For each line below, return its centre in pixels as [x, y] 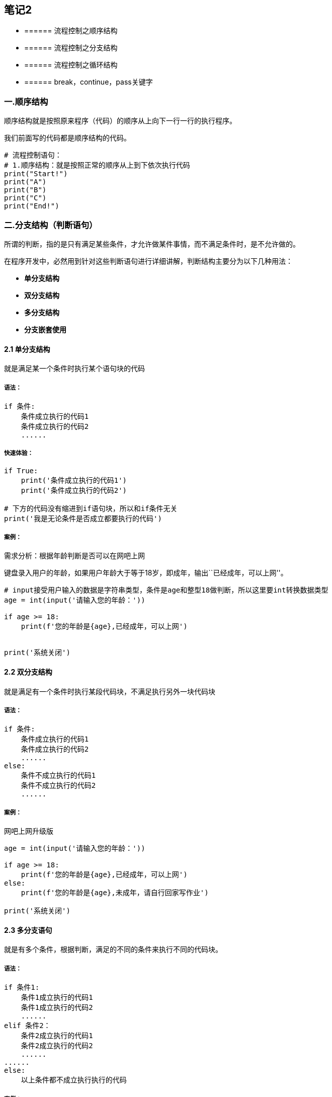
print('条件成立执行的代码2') [74, 490]
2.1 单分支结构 [27, 349]
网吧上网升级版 [29, 831]
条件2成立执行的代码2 [57, 1046]
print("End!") [32, 206]
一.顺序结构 [26, 101]
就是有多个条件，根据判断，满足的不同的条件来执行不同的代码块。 [113, 949]
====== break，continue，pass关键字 [89, 82]
